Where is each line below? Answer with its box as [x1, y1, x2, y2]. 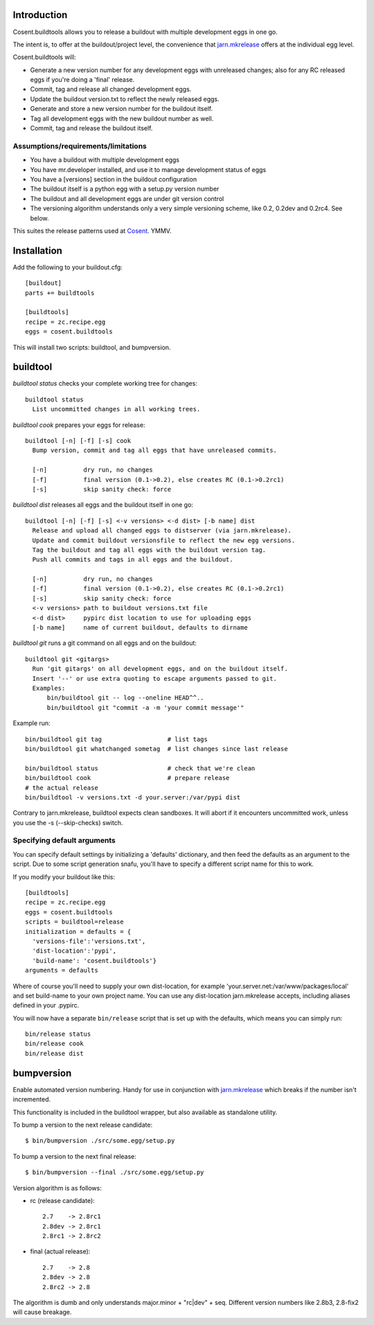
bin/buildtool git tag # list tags [25, 735, 208, 743]
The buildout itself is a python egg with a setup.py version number [30, 184, 220, 193]
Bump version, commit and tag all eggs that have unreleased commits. [32, 447, 277, 454]
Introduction [12, 9, 68, 21]
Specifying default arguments [12, 835, 116, 845]
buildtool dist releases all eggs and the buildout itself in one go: [12, 501, 194, 509]
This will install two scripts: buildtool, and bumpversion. [12, 343, 171, 352]
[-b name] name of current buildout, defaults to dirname [32, 624, 249, 632]
